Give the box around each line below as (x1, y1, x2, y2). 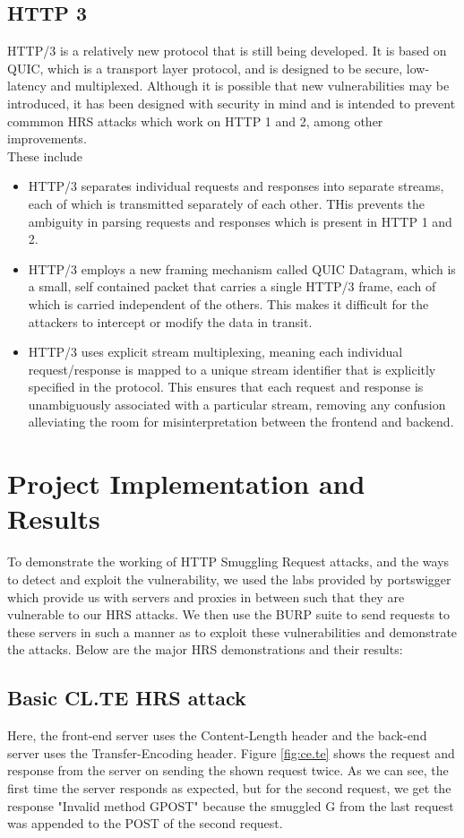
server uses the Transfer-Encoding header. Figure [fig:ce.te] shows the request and (7, 743, 455, 762)
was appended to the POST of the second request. (7, 814, 283, 833)
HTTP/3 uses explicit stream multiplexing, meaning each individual (28, 342, 403, 361)
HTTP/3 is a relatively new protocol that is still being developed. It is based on (7, 41, 447, 60)
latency (7, 76, 47, 95)
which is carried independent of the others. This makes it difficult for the (28, 294, 429, 313)
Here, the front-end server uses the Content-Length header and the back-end (7, 726, 427, 745)
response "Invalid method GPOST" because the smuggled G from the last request (7, 796, 454, 815)
